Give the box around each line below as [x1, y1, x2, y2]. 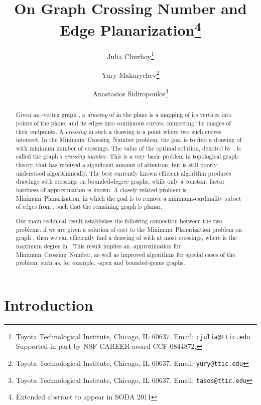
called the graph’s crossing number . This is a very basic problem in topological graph [16, 152, 238, 161]
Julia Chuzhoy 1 [107, 49, 154, 61]
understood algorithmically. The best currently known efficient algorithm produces [16, 169, 231, 177]
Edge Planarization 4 [60, 18, 201, 40]
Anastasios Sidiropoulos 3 [92, 87, 169, 98]
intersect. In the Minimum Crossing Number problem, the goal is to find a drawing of [16, 136, 242, 144]
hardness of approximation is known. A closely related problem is [16, 186, 187, 194]
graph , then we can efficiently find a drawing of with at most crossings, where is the [16, 233, 237, 242]
